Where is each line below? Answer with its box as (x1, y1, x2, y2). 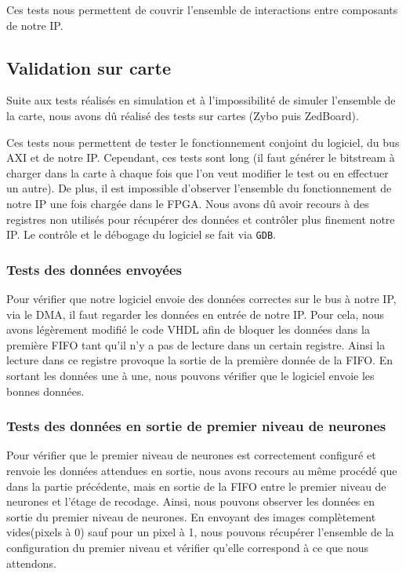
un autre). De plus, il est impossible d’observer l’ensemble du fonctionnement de (6, 180, 392, 196)
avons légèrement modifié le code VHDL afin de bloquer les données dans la (6, 321, 370, 338)
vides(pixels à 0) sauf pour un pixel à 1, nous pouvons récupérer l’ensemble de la (6, 524, 394, 540)
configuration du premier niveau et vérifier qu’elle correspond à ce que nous (6, 539, 369, 555)
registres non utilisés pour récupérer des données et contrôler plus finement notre (6, 210, 395, 227)
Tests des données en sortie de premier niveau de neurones (6, 416, 386, 436)
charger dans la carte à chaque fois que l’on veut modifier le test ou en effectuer (6, 164, 389, 181)
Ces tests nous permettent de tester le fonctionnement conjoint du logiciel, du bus (6, 133, 400, 150)
